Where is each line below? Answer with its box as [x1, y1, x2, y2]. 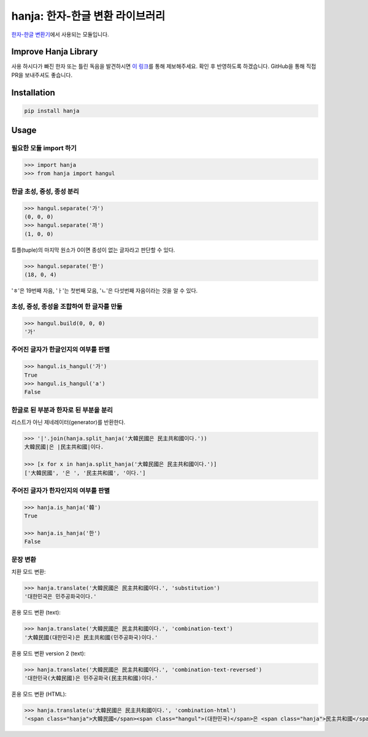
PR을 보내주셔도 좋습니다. [11, 71, 73, 79]
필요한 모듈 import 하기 [11, 144, 77, 153]
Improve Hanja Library [11, 47, 98, 57]
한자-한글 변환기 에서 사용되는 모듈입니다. [11, 31, 110, 38]
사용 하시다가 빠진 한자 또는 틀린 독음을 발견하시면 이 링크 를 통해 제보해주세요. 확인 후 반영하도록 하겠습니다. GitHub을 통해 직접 [11, 63, 316, 70]
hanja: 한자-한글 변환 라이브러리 [11, 9, 166, 23]
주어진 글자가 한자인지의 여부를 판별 [11, 486, 110, 495]
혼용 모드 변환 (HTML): [11, 690, 67, 698]
